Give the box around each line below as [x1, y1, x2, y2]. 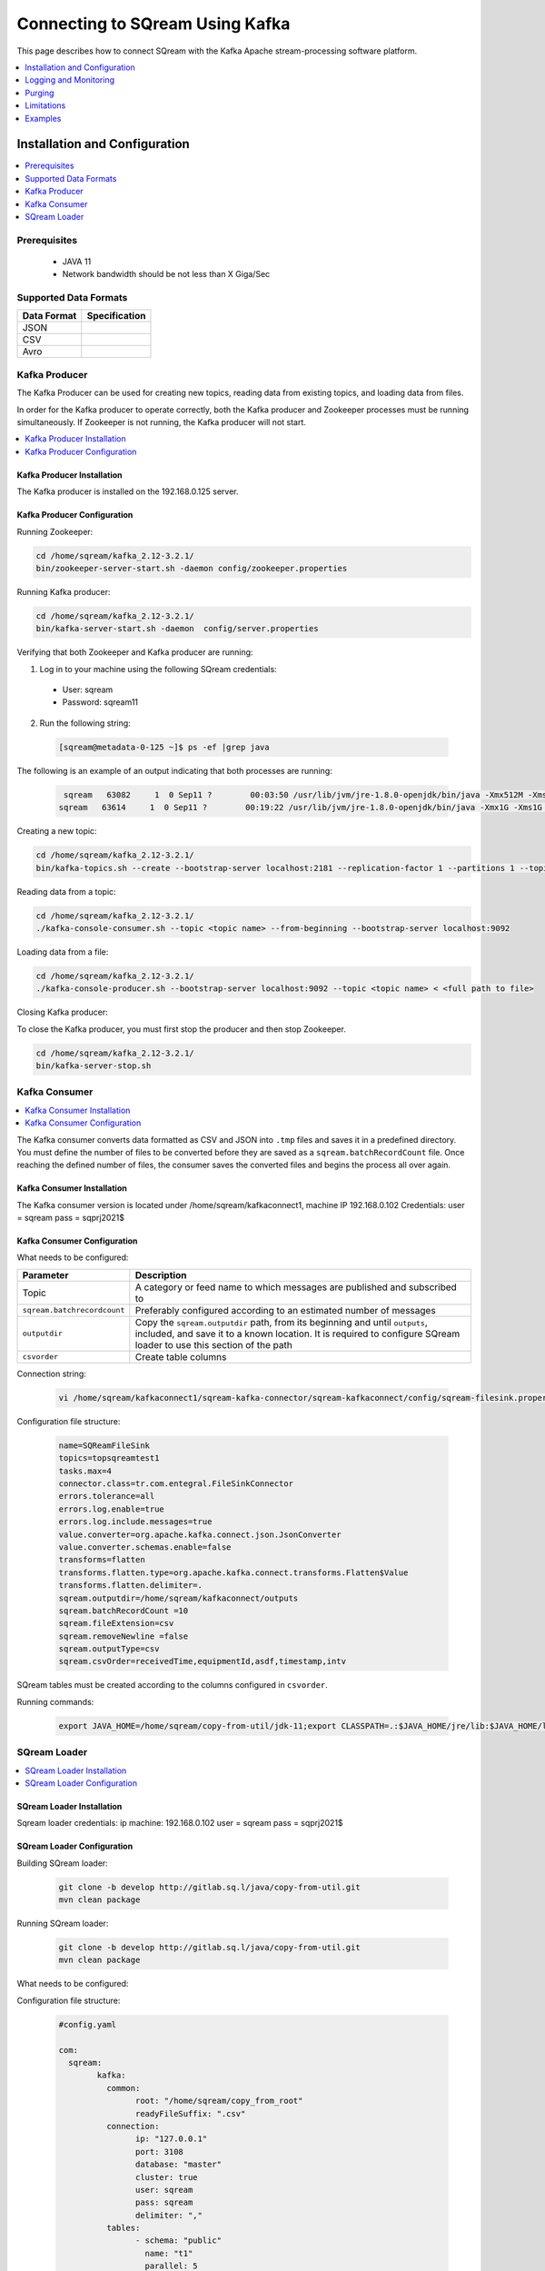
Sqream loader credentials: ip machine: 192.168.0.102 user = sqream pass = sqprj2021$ [16, 1818, 344, 1829]
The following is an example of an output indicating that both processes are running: [16, 765, 333, 776]
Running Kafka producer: [16, 586, 111, 597]
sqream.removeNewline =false [58, 1631, 189, 1641]
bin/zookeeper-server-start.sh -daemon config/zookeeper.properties [35, 563, 348, 573]
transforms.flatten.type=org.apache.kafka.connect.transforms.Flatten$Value [58, 1567, 409, 1578]
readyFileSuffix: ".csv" [134, 2108, 246, 2118]
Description [134, 1268, 187, 1281]
